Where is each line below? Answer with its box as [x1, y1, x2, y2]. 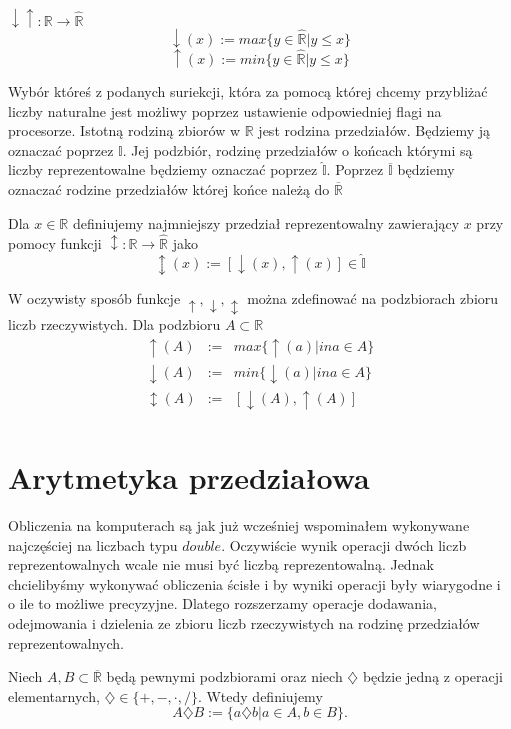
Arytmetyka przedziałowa [8, 457, 370, 498]
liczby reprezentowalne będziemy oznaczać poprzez [8, 159, 318, 180]
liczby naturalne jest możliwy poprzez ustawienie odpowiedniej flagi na [8, 100, 442, 121]
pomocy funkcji [8, 232, 102, 253]
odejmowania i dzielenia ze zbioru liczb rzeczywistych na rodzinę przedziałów [8, 613, 480, 634]
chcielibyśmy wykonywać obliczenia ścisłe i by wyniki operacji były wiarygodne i [8, 573, 501, 594]
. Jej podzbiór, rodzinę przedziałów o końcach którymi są [122, 139, 473, 160]
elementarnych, [8, 685, 100, 706]
